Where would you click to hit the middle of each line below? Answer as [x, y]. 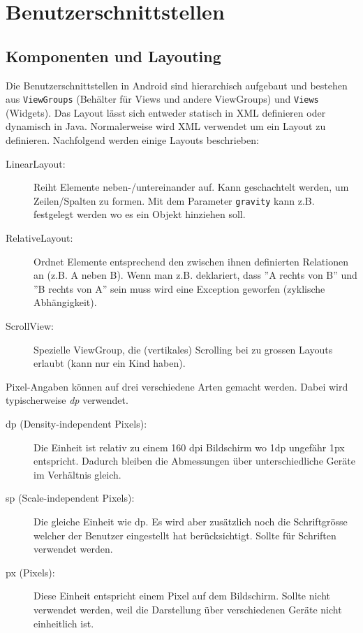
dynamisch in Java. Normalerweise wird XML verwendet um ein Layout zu [166, 126]
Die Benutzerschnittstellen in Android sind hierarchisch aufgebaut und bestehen [177, 85]
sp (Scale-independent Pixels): [70, 498]
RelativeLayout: [39, 238]
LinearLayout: [36, 163]
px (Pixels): [30, 572]
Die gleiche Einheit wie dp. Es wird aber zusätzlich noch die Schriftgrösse [191, 521]
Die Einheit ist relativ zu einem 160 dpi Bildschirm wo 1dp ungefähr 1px [189, 447]
